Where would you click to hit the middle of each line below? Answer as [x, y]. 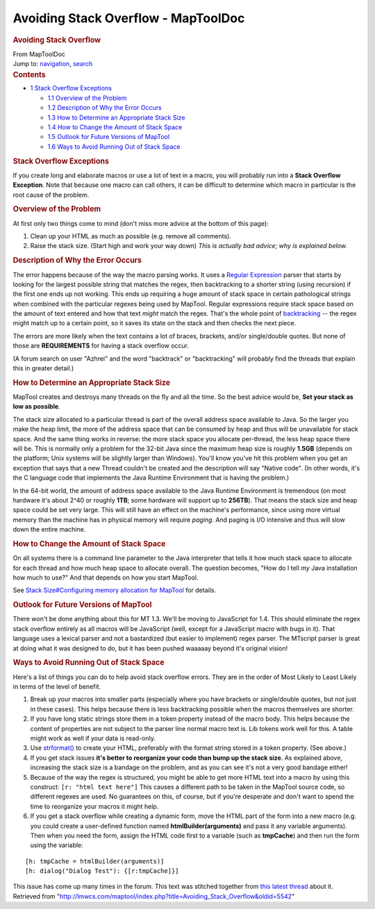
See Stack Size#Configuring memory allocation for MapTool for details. [115, 590]
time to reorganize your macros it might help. [94, 806]
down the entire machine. [49, 530]
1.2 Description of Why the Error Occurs [105, 108]
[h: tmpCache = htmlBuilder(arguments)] [95, 861]
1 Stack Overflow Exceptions [71, 88]
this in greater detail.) [43, 368]
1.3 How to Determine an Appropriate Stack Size [116, 117]
